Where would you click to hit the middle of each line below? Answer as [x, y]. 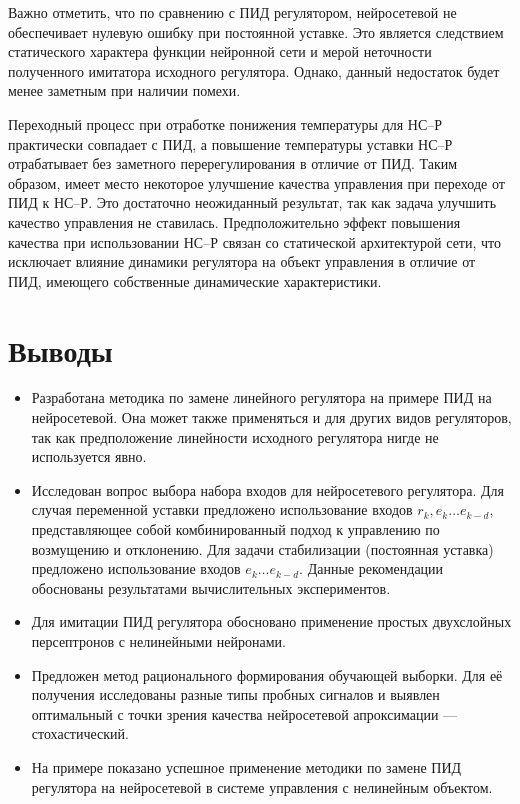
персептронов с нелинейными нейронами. [158, 640]
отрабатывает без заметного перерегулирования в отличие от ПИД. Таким [233, 163]
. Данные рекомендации [371, 568]
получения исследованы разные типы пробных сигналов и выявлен [235, 694]
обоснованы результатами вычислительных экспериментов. [211, 587]
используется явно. [89, 456]
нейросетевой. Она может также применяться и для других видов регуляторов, [271, 417]
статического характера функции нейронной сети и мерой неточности [220, 51]
